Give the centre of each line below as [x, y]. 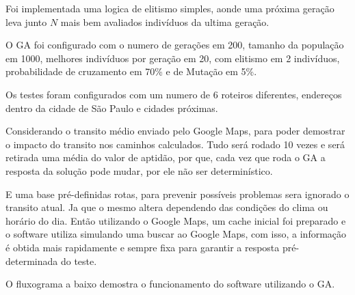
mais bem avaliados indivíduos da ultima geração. [165, 22]
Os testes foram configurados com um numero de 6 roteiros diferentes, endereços [174, 94]
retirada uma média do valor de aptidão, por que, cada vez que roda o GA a [166, 157]
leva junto [26, 22]
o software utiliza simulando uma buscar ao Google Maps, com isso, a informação [176, 234]
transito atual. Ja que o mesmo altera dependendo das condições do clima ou [167, 207]
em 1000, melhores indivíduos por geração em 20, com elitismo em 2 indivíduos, [173, 58]
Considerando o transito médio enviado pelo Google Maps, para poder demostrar [175, 131]
